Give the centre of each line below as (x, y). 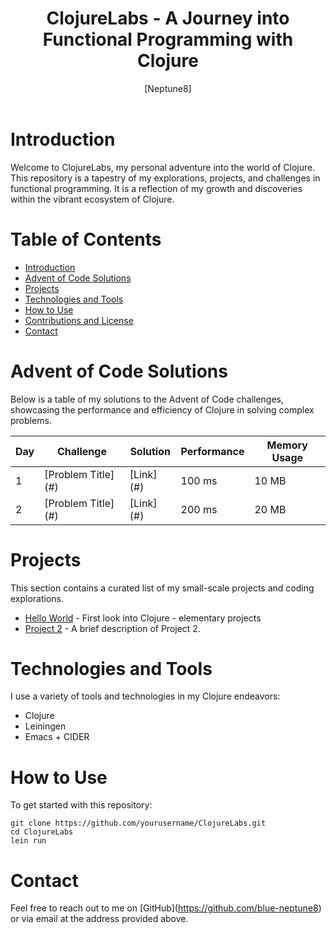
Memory (287, 445)
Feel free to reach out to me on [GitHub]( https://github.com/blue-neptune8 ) (166, 908)
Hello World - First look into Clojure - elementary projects (143, 618)
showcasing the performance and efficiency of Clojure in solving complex (162, 409)
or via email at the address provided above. (99, 919)
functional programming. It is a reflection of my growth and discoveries (156, 188)
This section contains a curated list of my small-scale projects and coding (162, 588)
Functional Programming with (168, 39)
